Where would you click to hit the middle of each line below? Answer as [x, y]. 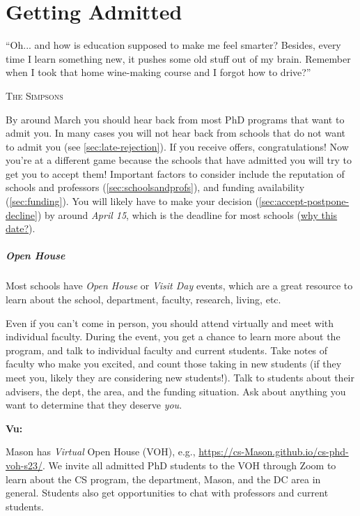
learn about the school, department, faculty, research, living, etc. [143, 299]
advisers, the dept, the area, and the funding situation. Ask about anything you [176, 391]
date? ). [21, 228]
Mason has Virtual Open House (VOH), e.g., [101, 451]
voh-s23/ [24, 465]
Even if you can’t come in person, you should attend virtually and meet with [170, 322]
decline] [22, 214]
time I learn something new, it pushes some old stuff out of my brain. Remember [178, 58]
